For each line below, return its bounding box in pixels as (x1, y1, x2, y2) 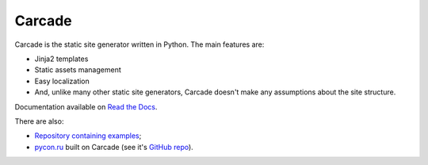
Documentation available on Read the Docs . (14, 102, 158, 111)
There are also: (14, 116, 64, 126)
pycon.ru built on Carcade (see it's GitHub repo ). (34, 142, 193, 152)
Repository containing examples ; (34, 131, 142, 140)
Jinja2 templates (34, 54, 89, 63)
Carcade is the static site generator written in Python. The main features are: (14, 40, 265, 49)
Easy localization (34, 76, 90, 86)
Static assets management (34, 65, 122, 75)
